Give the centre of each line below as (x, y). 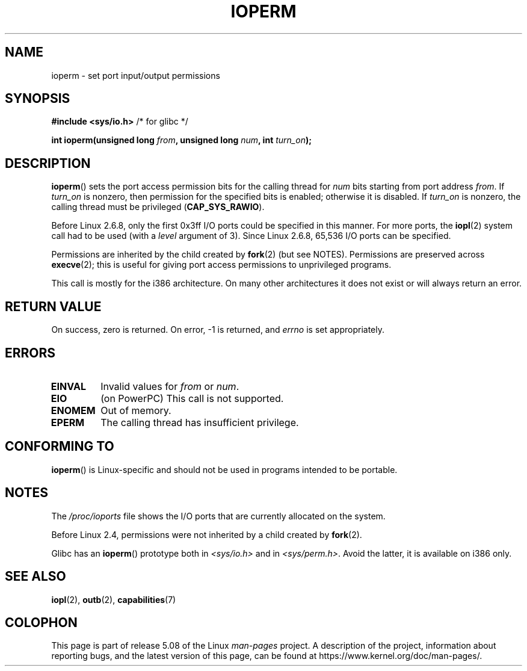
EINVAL (68, 386)
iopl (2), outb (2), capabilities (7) (114, 599)
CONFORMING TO (60, 447)
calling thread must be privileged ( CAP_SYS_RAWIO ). (158, 207)
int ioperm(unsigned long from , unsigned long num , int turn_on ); (181, 140)
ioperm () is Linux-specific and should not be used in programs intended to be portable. (224, 469)
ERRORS (30, 353)
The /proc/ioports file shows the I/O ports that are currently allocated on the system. (218, 516)
